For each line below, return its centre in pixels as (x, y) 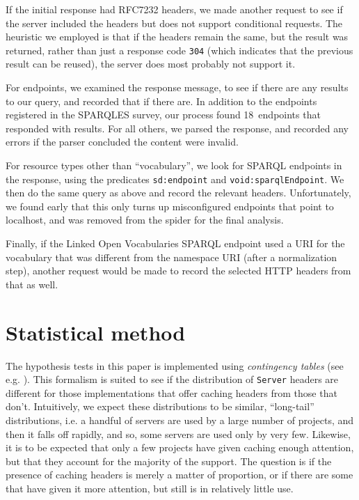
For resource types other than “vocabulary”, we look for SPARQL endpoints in (174, 165)
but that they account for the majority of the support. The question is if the (169, 461)
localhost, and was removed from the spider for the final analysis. (145, 220)
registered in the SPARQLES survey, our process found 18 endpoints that (163, 115)
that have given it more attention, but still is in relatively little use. (150, 488)
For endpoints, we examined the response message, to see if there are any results (177, 87)
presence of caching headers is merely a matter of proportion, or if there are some (179, 475)
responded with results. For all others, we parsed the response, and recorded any (177, 128)
